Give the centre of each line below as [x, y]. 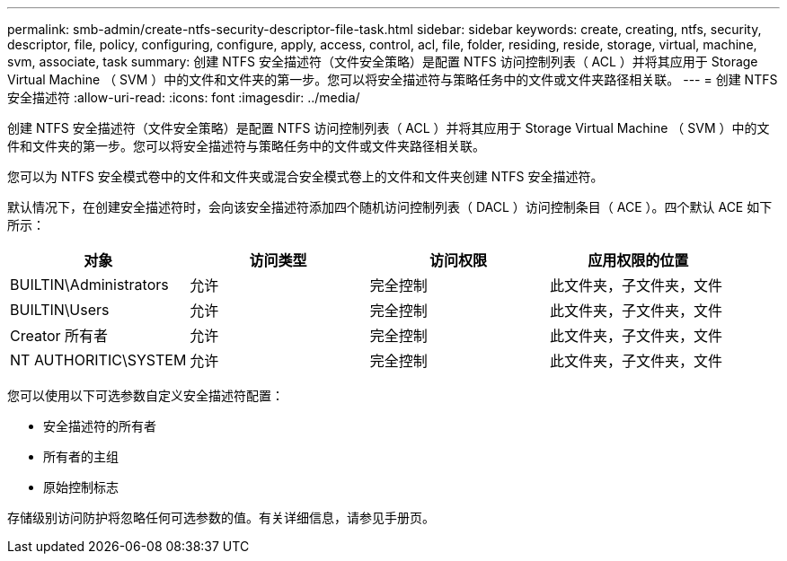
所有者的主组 [81, 456]
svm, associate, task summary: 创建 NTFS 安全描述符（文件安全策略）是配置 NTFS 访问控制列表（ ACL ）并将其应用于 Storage [383, 61]
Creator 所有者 [59, 336]
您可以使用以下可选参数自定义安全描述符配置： [146, 395]
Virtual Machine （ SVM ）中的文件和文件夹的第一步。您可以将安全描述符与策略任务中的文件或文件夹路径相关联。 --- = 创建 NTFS [393, 79]
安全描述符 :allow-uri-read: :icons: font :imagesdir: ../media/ [184, 97]
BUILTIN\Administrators [89, 285]
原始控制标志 [81, 487]
